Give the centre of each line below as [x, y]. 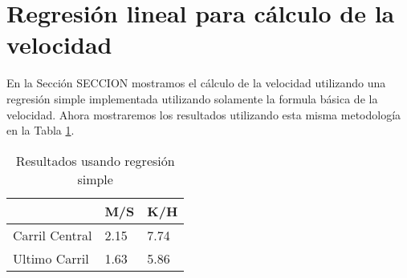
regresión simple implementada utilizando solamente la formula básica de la [192, 98]
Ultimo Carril [51, 258]
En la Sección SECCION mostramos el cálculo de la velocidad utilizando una [196, 83]
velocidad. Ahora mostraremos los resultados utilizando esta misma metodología [204, 114]
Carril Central [53, 235]
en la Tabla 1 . [41, 130]
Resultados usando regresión [95, 160]
